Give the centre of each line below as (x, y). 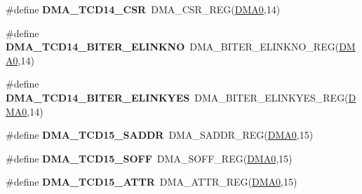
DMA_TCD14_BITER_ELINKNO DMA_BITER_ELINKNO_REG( (173, 47)
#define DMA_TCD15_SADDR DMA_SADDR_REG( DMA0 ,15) (160, 135)
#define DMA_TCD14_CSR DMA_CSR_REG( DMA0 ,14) (143, 9)
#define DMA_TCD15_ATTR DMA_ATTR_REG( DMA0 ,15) (152, 182)
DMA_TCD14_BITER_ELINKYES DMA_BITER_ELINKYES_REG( (177, 97)
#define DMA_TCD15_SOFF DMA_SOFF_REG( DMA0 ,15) (149, 158)
